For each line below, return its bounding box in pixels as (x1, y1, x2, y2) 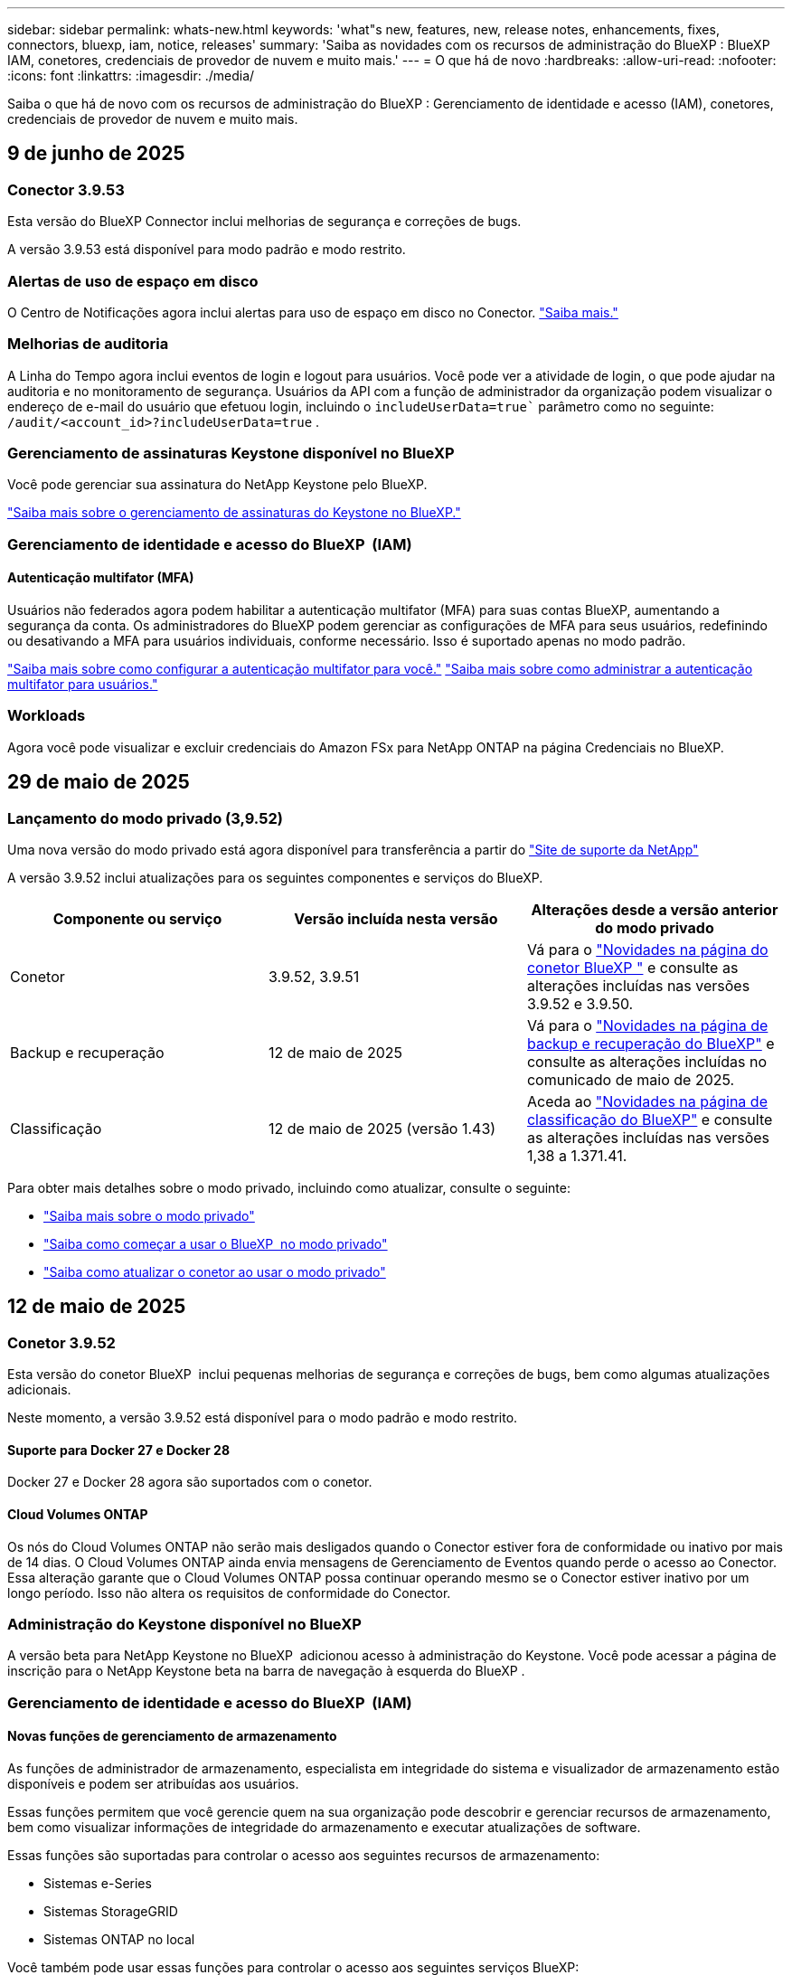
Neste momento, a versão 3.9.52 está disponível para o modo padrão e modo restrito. (7, 1410, 518, 1426)
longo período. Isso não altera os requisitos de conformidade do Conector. (7, 1584, 451, 1601)
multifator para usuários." (7, 676, 158, 693)
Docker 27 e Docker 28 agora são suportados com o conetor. (7, 1474, 372, 1490)
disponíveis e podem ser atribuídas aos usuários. (7, 1776, 299, 1792)
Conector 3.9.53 (7, 180, 125, 199)
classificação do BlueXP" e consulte (526, 1110, 773, 1129)
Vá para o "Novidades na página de (526, 1016, 768, 1035)
